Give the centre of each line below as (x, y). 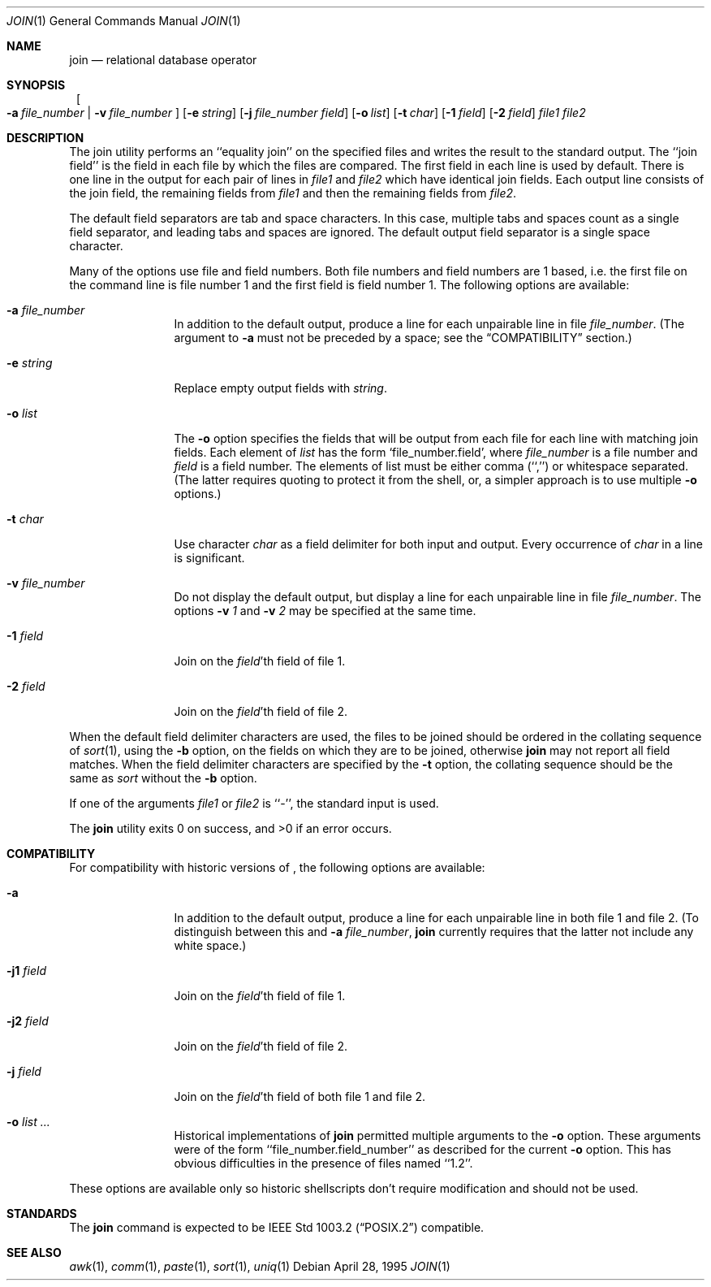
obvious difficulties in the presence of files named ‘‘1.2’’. (323, 1163)
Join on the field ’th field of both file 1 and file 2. (300, 1096)
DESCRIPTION (45, 138)
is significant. (209, 558)
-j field (24, 1071)
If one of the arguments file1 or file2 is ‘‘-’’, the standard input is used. (254, 803)
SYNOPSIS (36, 85)
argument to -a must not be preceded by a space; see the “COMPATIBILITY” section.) (403, 338)
